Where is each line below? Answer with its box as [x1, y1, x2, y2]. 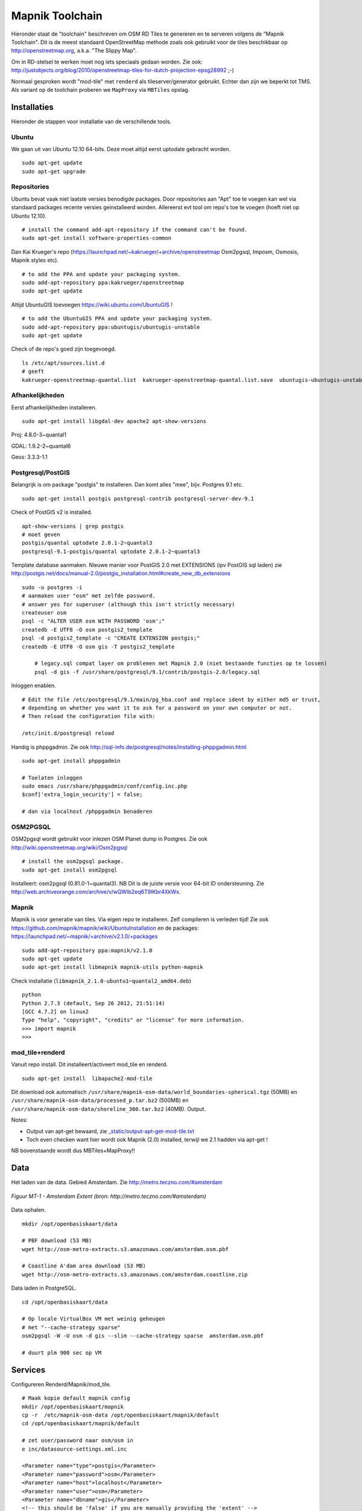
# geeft [22, 368, 45, 375]
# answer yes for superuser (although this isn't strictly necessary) [22, 601, 235, 607]
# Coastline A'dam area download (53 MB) [22, 1263, 146, 1269]
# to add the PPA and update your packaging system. [22, 271, 181, 277]
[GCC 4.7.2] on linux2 [22, 1008, 89, 1015]
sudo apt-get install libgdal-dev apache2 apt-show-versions [22, 418, 206, 425]
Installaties [11, 102, 54, 112]
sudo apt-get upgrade [22, 168, 86, 175]
